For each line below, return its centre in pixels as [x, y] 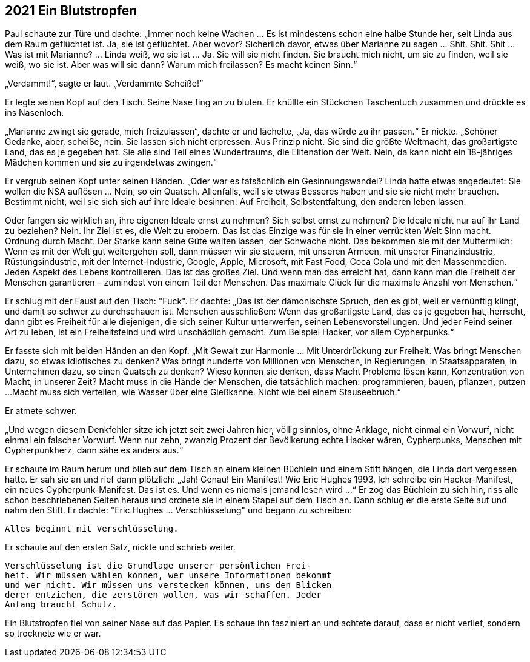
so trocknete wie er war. [53, 634]
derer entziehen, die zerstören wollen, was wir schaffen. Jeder [163, 595]
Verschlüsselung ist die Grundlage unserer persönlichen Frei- [158, 566]
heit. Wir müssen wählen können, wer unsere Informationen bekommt [168, 576]
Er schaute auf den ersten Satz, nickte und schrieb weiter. [120, 547]
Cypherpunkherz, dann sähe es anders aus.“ [94, 450]
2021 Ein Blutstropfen [71, 11]
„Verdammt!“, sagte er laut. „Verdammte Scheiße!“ [104, 84]
